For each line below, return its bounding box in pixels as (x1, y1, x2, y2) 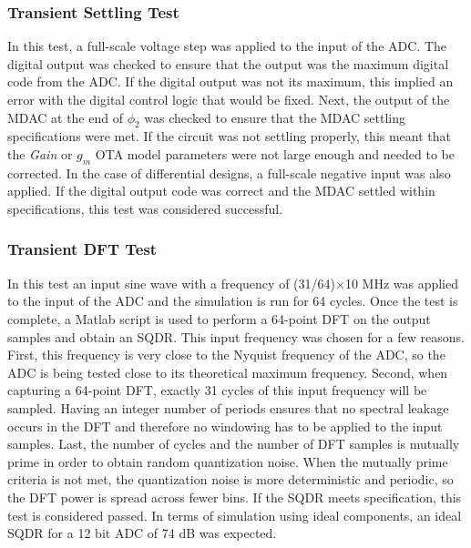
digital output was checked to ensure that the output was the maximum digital (7, 54, 449, 73)
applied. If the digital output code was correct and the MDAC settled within (7, 181, 435, 200)
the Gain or (7, 144, 73, 163)
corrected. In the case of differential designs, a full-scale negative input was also (7, 163, 451, 182)
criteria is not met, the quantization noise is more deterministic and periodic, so (7, 470, 454, 489)
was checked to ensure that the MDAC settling (144, 107, 405, 127)
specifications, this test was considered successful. (7, 198, 283, 218)
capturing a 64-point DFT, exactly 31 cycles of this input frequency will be (7, 381, 427, 400)
